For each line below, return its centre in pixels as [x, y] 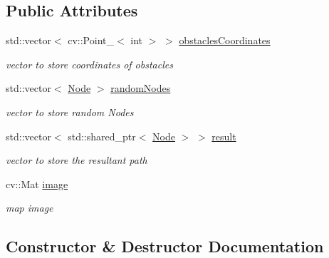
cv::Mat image [37, 184]
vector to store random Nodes [70, 112]
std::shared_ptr [102, 136]
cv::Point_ [91, 40]
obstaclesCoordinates [225, 40]
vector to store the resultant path [77, 160]
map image [30, 208]
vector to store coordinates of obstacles [89, 64]
